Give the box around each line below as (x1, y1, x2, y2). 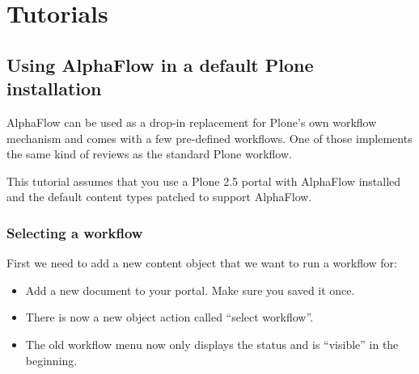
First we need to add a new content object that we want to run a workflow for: (6, 254, 397, 271)
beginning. (25, 351, 78, 368)
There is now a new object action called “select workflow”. (25, 309, 314, 326)
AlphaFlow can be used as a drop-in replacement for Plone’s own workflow (6, 113, 377, 130)
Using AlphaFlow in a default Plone (6, 52, 314, 77)
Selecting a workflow (6, 222, 143, 242)
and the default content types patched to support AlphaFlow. (6, 188, 312, 205)
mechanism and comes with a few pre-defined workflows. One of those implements (6, 129, 413, 146)
